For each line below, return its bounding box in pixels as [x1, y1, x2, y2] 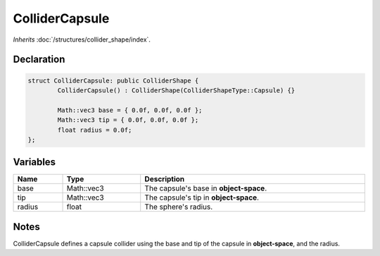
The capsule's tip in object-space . [144, 193, 260, 202]
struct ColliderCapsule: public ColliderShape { [27, 76, 199, 85]
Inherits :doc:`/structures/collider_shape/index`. [13, 35, 151, 44]
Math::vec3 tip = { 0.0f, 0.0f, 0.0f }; [57, 116, 199, 124]
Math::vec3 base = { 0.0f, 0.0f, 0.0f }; [57, 106, 203, 114]
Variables [13, 156, 56, 169]
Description [144, 174, 185, 184]
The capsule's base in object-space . [144, 183, 267, 193]
